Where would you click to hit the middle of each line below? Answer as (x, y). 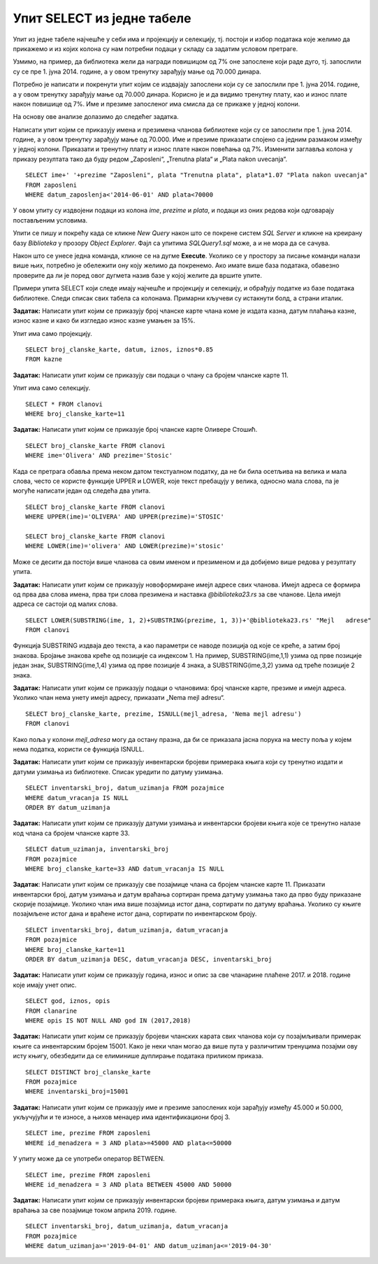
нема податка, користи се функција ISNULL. (79, 749)
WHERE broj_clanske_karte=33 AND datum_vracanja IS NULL (125, 869)
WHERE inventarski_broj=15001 (77, 1091)
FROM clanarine (51, 1011)
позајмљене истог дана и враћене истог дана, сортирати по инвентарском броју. (135, 914)
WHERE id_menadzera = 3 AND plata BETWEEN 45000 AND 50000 (129, 1185)
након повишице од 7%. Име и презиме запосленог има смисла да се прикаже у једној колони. (157, 104)
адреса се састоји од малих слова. (65, 604)
